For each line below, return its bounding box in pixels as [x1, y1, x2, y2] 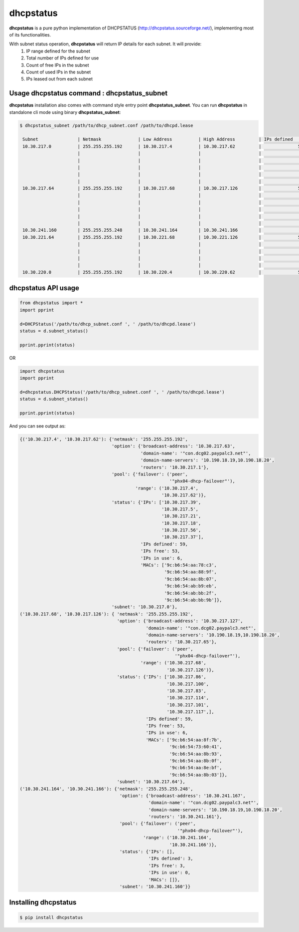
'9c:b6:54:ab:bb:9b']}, [164, 597, 222, 603]
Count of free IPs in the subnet [26, 62, 89, 68]
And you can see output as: [9, 423, 66, 429]
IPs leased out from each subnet [26, 76, 93, 82]
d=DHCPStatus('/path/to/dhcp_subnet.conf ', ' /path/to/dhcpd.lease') [19, 321, 196, 327]
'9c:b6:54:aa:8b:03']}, [169, 772, 228, 778]
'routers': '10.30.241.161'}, [148, 814, 222, 820]
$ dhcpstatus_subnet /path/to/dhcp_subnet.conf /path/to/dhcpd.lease [19, 122, 193, 128]
